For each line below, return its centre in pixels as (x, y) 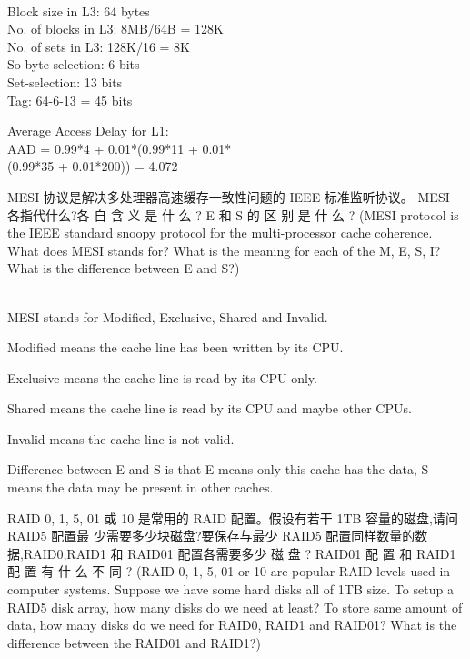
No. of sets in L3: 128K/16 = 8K (99, 46)
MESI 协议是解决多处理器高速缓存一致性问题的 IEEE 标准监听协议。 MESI (229, 196)
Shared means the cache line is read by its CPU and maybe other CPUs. (210, 408)
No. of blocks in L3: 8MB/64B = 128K (115, 29)
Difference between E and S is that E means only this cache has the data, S (218, 469)
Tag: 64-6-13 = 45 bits (70, 100)
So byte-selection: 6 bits (74, 64)
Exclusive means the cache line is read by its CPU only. (162, 377)
